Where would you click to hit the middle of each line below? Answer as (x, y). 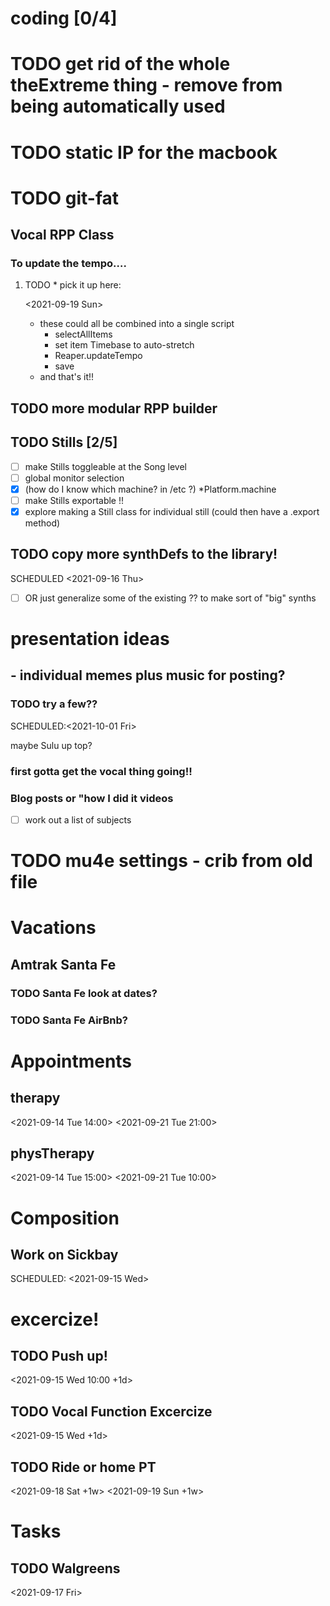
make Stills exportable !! (74, 500)
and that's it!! (67, 377)
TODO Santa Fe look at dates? (84, 993)
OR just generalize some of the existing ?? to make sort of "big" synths (170, 598)
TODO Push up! (59, 1355)
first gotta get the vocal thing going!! (101, 771)
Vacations (53, 928)
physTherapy (52, 1153)
